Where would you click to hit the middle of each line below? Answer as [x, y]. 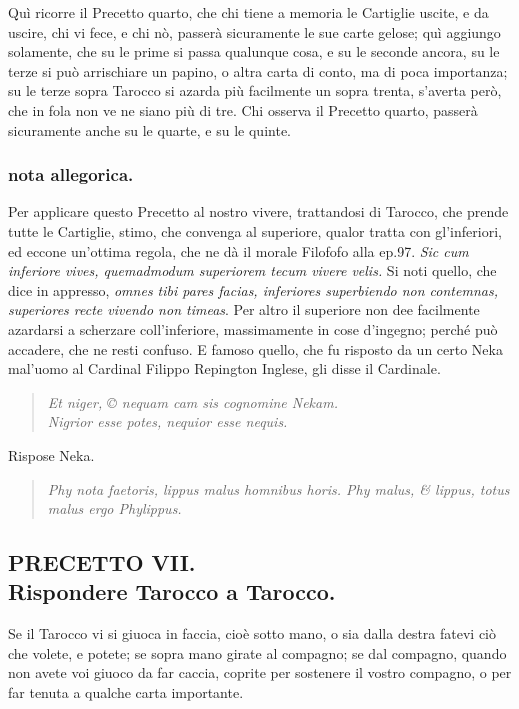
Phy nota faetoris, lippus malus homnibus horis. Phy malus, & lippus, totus [278, 488]
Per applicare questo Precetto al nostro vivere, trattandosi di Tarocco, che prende [258, 211]
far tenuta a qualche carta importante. [126, 692]
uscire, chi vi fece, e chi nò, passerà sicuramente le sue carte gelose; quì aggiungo [254, 31]
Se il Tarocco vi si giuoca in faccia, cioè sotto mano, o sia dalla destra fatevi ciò [252, 633]
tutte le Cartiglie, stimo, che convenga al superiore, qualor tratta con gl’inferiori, [255, 230]
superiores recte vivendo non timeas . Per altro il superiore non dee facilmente [244, 309]
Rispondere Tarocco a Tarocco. [172, 591]
